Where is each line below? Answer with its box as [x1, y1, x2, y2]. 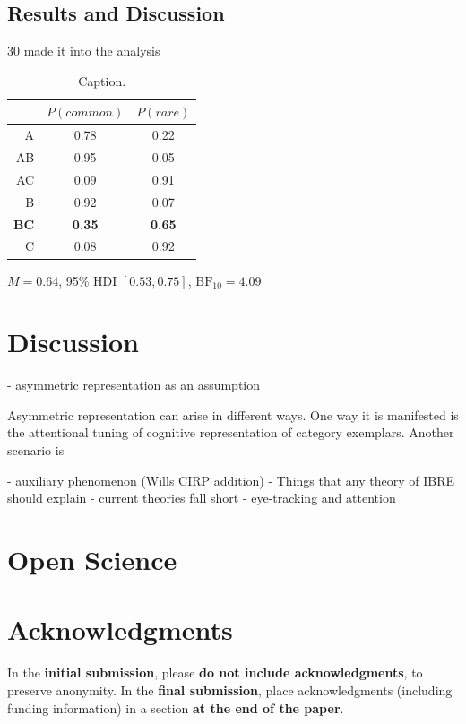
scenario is [7, 441, 65, 460]
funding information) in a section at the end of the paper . [7, 698, 344, 717]
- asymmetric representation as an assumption [7, 375, 261, 394]
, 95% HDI [58, 271, 117, 289]
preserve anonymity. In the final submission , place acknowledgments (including [7, 680, 453, 699]
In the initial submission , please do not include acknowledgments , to [7, 663, 423, 682]
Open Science [7, 541, 177, 578]
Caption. [78, 71, 126, 90]
